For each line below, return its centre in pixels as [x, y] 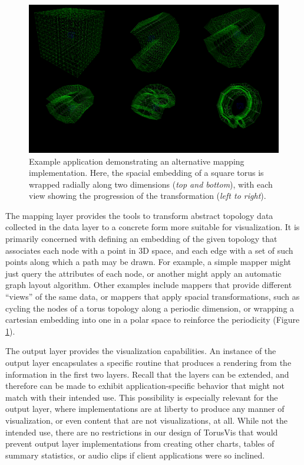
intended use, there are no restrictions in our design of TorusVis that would [142, 432]
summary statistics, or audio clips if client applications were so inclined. [135, 455]
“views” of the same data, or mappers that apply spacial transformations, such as [153, 297]
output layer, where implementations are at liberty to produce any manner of [145, 409]
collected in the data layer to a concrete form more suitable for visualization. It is [153, 227]
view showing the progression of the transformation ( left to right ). [148, 196]
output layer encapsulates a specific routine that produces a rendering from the [148, 363]
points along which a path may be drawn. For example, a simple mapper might [148, 262]
